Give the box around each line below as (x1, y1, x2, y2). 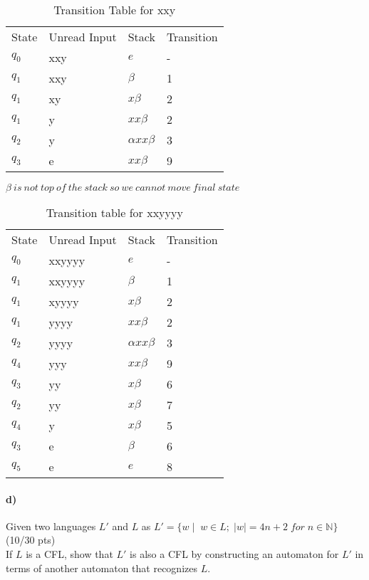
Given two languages (6, 518, 96, 533)
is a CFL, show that (26, 546, 113, 561)
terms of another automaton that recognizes (6, 560, 197, 575)
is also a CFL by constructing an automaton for (130, 546, 339, 561)
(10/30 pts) (6, 532, 56, 547)
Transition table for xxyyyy (46, 204, 183, 221)
